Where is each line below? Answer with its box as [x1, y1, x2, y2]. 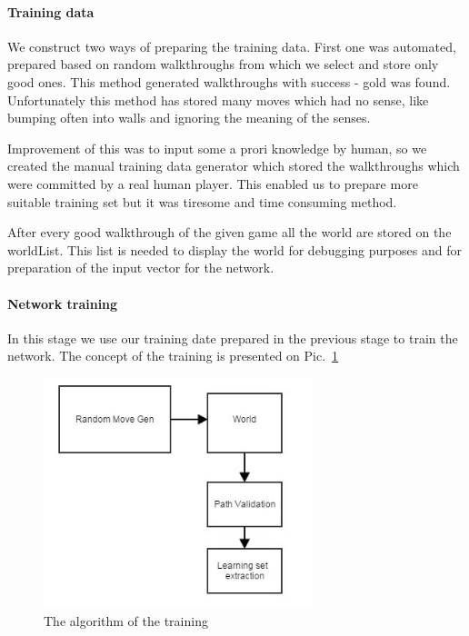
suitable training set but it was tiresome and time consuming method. [7, 192, 397, 211]
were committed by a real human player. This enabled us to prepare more [7, 174, 418, 193]
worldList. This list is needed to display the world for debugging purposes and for [7, 240, 462, 259]
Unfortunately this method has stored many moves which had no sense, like [7, 90, 429, 109]
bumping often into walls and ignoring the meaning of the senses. [7, 108, 371, 127]
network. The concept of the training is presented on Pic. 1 [7, 346, 339, 365]
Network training [7, 293, 118, 313]
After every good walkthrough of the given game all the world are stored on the [7, 223, 452, 242]
